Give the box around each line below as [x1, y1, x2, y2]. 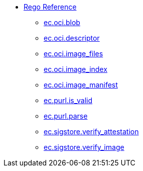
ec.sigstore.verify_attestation [44, 127, 139, 136]
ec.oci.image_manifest [44, 80, 118, 89]
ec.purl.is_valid [44, 96, 93, 105]
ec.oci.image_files [44, 49, 103, 58]
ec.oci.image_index [44, 65, 107, 73]
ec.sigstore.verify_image [44, 143, 124, 151]
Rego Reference [24, 3, 77, 11]
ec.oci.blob [44, 18, 80, 27]
